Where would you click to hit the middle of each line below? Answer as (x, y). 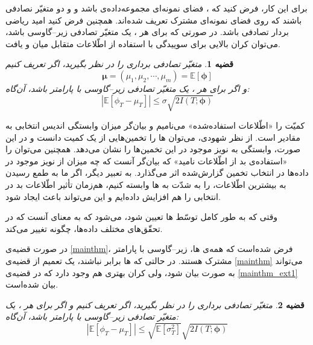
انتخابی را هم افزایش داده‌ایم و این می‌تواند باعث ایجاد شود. (113, 196)
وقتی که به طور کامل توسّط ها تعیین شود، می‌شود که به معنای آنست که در (142, 217)
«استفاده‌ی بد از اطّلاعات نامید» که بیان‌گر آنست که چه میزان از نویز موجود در (147, 160)
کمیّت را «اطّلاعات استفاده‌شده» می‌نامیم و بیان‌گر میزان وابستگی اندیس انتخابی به (155, 125)
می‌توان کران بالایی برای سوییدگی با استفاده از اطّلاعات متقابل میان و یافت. (143, 43)
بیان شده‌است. (32, 284)
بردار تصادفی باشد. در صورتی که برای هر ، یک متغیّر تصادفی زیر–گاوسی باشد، (147, 32)
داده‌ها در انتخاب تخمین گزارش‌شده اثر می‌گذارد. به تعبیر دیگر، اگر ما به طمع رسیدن (157, 172)
